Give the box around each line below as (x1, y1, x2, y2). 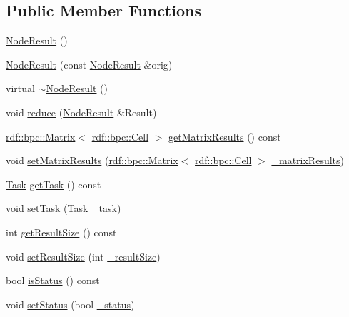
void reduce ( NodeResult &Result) (6, 104, 157, 119)
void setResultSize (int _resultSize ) (6, 248, 161, 263)
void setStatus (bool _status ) (6, 296, 135, 311)
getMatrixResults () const (168, 129, 281, 144)
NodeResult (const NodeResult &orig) (6, 56, 173, 71)
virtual (6, 81, 35, 96)
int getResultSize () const (6, 224, 117, 239)
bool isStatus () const (6, 273, 100, 288)
